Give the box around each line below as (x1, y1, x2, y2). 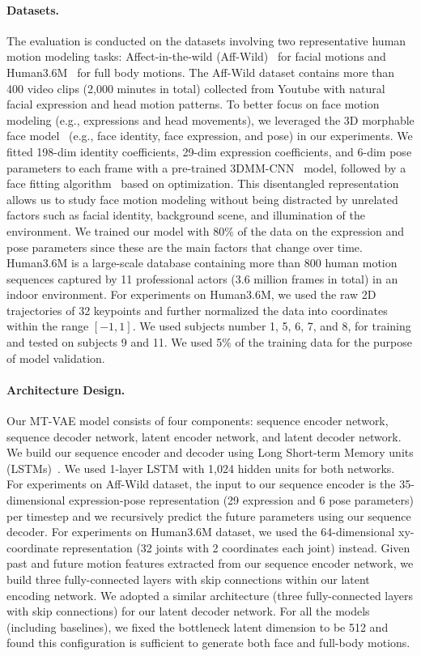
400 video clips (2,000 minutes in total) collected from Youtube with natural (6, 79, 385, 96)
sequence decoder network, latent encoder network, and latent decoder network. (6, 428, 402, 445)
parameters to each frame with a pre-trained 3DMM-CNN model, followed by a (6, 159, 406, 176)
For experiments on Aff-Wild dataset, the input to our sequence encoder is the (6, 475, 396, 492)
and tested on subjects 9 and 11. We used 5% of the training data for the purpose (6, 334, 413, 351)
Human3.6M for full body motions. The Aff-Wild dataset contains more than (6, 63, 395, 80)
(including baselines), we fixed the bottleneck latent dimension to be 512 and (6, 618, 389, 635)
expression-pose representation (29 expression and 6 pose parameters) (69, 492, 414, 509)
